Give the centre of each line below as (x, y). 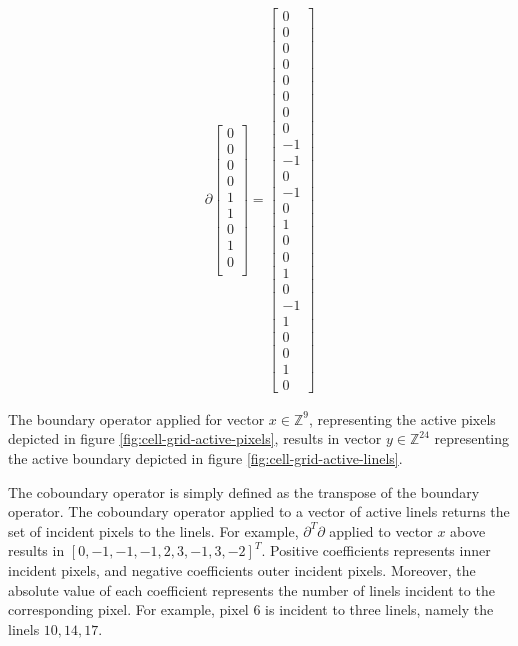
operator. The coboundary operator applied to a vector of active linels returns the (259, 511)
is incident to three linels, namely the (379, 609)
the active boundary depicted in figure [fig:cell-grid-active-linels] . (205, 457)
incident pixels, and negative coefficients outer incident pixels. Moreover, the (242, 569)
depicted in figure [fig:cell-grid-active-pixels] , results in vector (195, 438)
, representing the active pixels (402, 418)
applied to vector (381, 530)
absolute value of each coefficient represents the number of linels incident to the (251, 589)
